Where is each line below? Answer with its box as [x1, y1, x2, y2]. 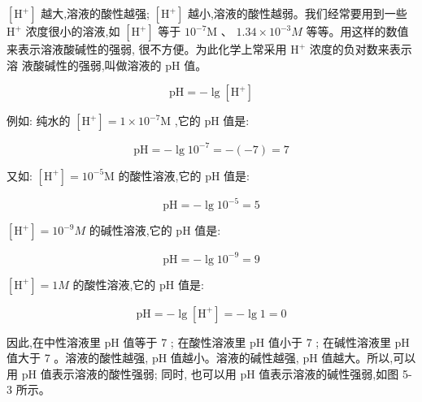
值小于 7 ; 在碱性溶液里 [268, 333, 391, 350]
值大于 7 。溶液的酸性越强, [7, 349, 149, 366]
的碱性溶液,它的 [89, 222, 172, 239]
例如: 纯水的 [7, 112, 71, 129]
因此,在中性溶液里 [7, 333, 101, 350]
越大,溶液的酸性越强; [41, 5, 150, 21]
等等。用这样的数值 [306, 23, 409, 39]
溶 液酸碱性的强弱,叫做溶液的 [7, 56, 162, 73]
